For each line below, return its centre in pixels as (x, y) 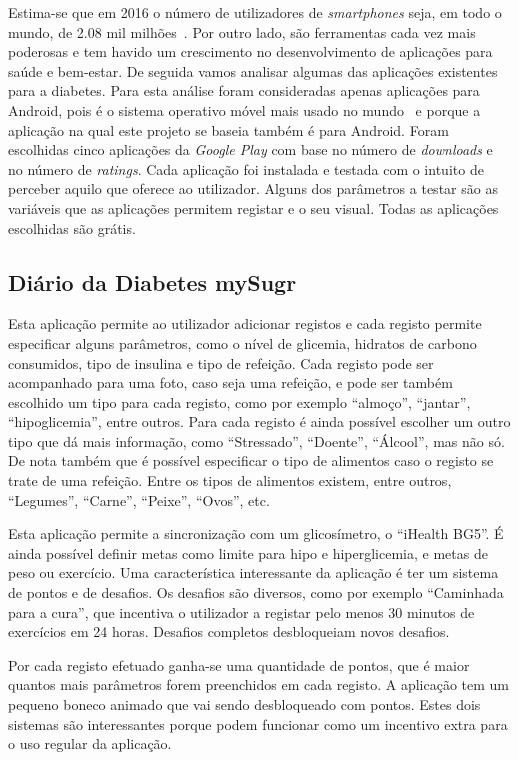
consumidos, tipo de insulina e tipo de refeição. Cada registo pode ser (221, 362)
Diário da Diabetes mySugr (152, 281)
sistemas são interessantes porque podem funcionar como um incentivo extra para (258, 723)
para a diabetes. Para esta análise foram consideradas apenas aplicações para (244, 90)
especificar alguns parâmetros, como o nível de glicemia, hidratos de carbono (242, 342)
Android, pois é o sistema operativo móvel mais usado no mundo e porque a (244, 109)
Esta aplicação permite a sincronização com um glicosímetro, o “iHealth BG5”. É (256, 533)
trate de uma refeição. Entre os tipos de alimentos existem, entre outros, (230, 480)
